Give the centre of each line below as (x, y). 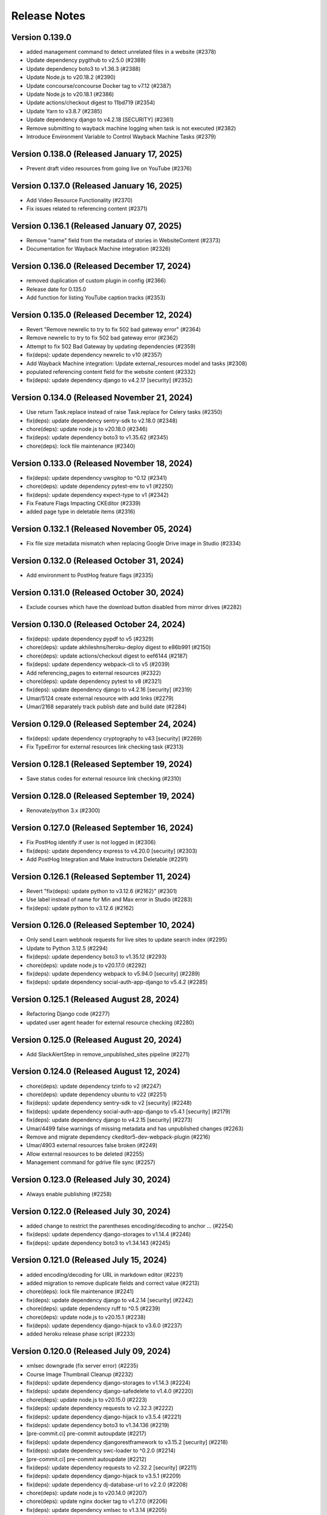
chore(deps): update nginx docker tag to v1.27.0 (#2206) (97, 1501)
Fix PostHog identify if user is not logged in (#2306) (91, 842)
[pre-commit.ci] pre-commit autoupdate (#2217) (86, 1434)
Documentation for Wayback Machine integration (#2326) (98, 249)
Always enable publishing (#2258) (69, 1194)
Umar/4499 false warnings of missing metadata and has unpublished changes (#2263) (135, 1128)
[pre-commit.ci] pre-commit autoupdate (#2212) (86, 1459)
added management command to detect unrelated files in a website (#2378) (121, 52)
